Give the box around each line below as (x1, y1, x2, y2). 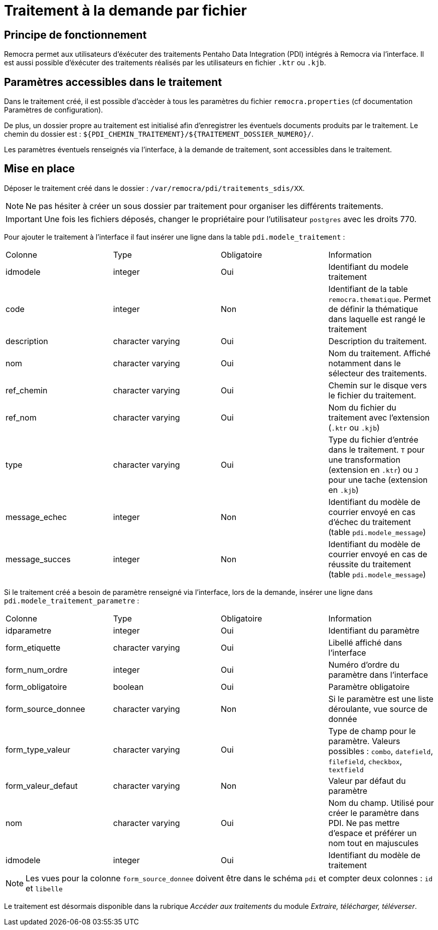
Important (6, 214, 42, 224)
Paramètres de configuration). (4, 106, 103, 115)
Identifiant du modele (328, 261, 409, 272)
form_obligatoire (6, 681, 67, 692)
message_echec (6, 511, 67, 522)
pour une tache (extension (328, 474, 428, 485)
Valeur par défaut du (328, 775, 406, 786)
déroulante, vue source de (328, 703, 427, 714)
